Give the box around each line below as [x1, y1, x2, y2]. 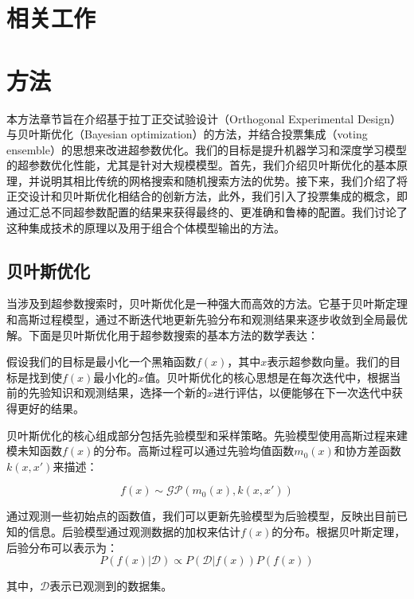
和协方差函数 [334, 442, 401, 459]
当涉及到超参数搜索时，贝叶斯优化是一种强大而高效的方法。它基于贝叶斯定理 [6, 295, 408, 312]
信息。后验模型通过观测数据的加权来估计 [28, 523, 240, 539]
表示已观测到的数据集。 [49, 578, 173, 594]
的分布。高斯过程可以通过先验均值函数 [93, 442, 295, 459]
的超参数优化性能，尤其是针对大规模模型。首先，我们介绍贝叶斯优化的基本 [6, 157, 396, 173]
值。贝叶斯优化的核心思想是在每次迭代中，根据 [144, 368, 390, 385]
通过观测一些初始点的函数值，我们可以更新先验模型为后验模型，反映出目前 [6, 508, 396, 524]
